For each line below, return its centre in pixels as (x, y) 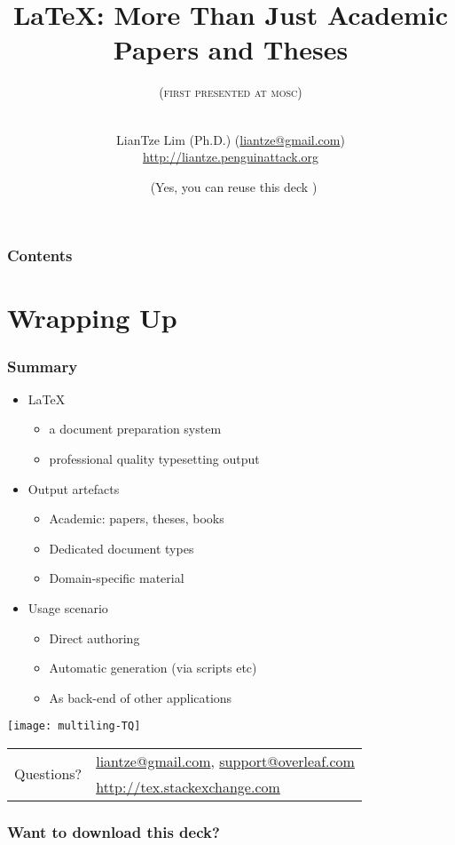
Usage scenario (68, 607)
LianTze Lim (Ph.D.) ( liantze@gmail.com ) (231, 139)
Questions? (48, 774)
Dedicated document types (122, 548)
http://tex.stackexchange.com (188, 786)
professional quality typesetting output (154, 458)
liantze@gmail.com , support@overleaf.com (225, 761)
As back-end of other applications (141, 697)
